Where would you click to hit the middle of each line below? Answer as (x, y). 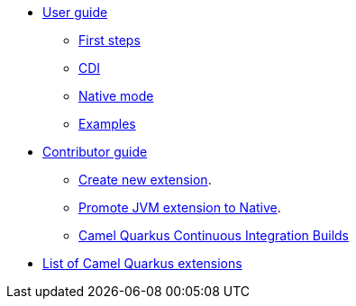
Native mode (116, 96)
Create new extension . (145, 180)
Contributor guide (95, 152)
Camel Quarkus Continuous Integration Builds (214, 235)
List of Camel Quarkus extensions (142, 263)
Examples (107, 124)
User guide (75, 12)
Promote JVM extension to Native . (180, 207)
